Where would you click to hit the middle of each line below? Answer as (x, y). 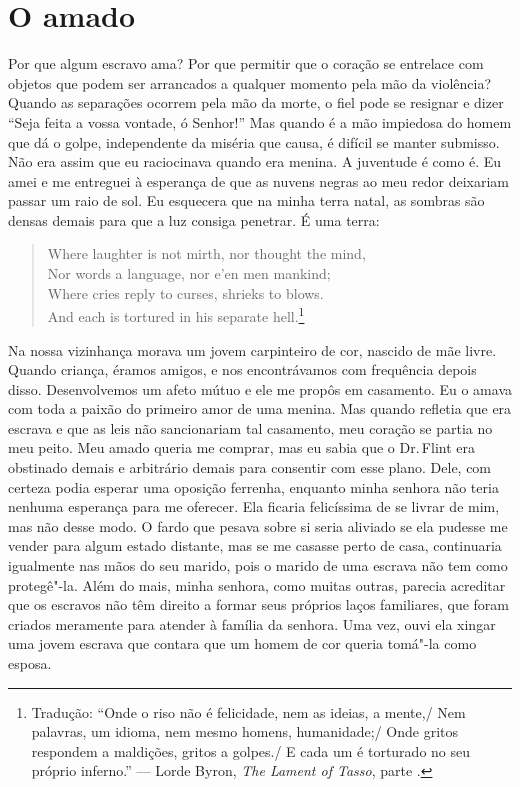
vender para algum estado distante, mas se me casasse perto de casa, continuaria (255, 545)
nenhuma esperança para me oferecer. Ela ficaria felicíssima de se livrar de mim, (254, 506)
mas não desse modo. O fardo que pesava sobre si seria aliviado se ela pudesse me (258, 525)
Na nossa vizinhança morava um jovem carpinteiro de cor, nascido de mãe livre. (252, 349)
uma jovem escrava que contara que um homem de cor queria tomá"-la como (242, 643)
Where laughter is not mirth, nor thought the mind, (206, 253)
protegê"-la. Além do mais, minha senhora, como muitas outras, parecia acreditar (257, 584)
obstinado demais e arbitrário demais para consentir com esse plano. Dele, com (250, 467)
